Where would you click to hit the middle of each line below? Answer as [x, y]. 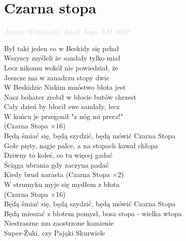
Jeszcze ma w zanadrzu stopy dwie [57, 77]
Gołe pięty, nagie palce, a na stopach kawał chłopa [81, 145]
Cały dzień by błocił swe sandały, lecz [62, 106]
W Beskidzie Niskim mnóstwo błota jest [65, 87]
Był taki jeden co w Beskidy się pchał [62, 48]
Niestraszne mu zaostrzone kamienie [59, 223]
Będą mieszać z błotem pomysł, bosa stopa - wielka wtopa [93, 213]
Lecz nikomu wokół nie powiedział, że [61, 67]
